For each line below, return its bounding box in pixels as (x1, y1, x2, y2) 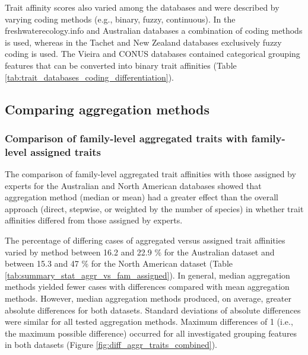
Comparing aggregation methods (5, 100, 210, 118)
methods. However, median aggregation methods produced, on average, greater (5, 292, 291, 305)
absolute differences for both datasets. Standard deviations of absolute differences (5, 303, 301, 316)
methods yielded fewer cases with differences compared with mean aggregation (5, 280, 290, 293)
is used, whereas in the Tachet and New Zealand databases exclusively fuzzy (5, 36, 282, 48)
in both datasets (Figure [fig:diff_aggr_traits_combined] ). (5, 338, 217, 351)
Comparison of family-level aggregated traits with (5, 130, 248, 145)
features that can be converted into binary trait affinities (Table (5, 59, 237, 71)
